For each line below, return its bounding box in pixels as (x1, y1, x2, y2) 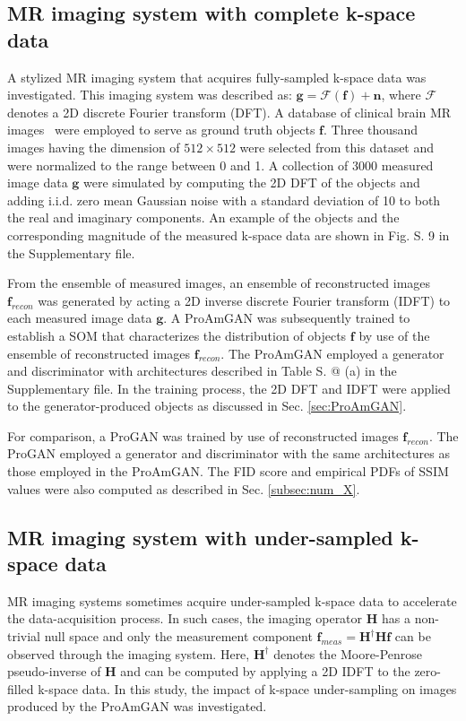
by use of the (358, 326, 430, 344)
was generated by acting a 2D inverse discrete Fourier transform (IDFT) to (38, 291, 451, 309)
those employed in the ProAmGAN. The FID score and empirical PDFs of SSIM (7, 462, 449, 481)
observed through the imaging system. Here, (7, 644, 250, 663)
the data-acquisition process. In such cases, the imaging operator (7, 609, 363, 628)
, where (381, 85, 421, 104)
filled (7, 679, 34, 698)
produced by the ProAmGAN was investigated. (7, 697, 267, 716)
